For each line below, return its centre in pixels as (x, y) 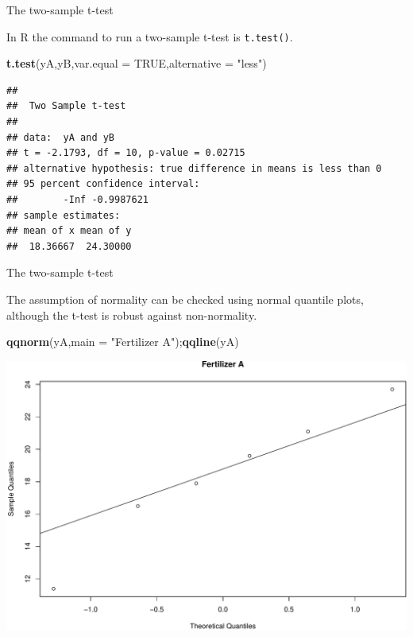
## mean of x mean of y (69, 231)
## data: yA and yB (61, 137)
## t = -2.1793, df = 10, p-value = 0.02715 (126, 153)
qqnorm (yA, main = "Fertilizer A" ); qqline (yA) (123, 342)
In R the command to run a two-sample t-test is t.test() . (150, 36)
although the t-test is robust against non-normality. (132, 315)
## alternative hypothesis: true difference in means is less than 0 (194, 168)
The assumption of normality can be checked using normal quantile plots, (185, 299)
